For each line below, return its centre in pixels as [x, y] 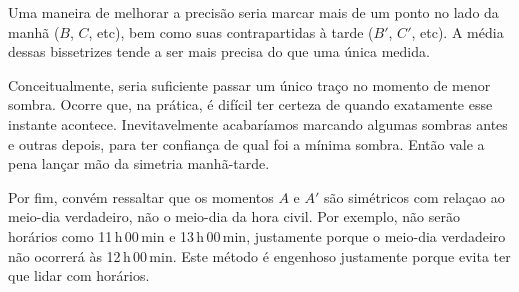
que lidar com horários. [79, 275]
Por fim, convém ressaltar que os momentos [141, 196]
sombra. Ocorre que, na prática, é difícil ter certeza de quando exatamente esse [250, 104]
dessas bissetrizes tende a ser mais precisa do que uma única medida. [219, 51]
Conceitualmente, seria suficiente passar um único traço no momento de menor [249, 84]
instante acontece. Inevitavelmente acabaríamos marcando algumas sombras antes [258, 123]
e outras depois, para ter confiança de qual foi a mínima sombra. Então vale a [246, 143]
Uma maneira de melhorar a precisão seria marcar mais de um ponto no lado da [253, 12]
